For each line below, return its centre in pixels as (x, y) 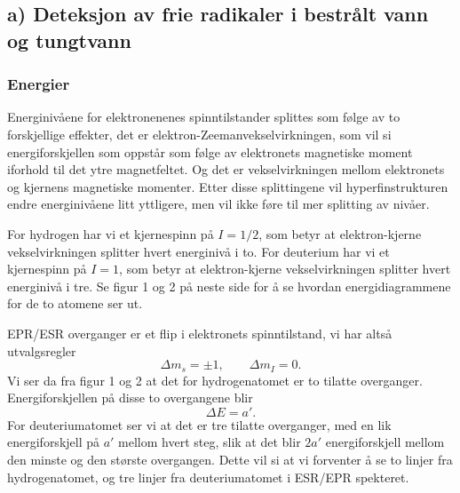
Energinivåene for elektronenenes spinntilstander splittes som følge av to (204, 117)
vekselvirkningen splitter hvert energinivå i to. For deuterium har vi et (198, 251)
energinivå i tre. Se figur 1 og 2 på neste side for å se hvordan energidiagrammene (229, 286)
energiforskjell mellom (385, 442)
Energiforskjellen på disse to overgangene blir (130, 398)
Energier (39, 84)
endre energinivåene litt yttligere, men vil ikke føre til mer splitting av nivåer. (218, 204)
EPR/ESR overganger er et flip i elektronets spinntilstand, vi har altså (200, 333)
